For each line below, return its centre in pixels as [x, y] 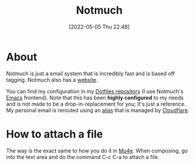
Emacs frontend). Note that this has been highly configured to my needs [95, 97]
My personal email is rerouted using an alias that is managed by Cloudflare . [98, 110]
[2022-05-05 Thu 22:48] [99, 27]
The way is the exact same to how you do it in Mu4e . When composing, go [97, 150]
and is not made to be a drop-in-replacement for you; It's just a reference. [96, 104]
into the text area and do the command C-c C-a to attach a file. [83, 157]
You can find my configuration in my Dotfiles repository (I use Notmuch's [95, 91]
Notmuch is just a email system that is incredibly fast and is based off [91, 73]
